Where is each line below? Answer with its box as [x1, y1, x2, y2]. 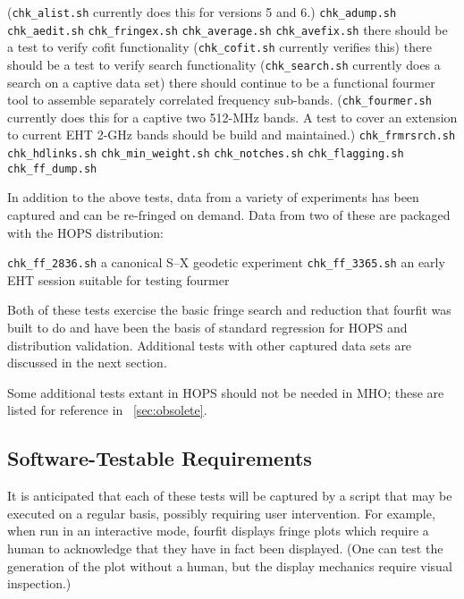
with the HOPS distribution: [7, 223, 164, 241]
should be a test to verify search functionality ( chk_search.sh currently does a [7, 55, 441, 73]
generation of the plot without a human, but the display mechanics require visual [7, 556, 452, 575]
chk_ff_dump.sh [7, 162, 97, 175]
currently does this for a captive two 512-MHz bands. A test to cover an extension [7, 107, 458, 126]
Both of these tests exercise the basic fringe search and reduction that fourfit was [7, 300, 451, 319]
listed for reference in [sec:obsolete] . [7, 401, 207, 419]
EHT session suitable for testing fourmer [7, 270, 230, 289]
